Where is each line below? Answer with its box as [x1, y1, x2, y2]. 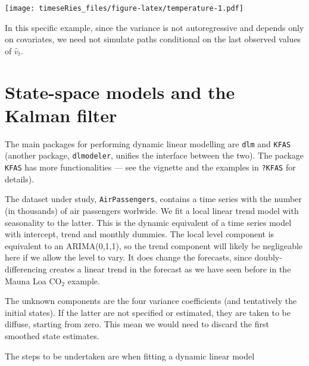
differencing [5, 262, 47, 275]
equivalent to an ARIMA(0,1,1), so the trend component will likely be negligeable [5, 239, 303, 252]
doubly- [254, 251, 282, 263]
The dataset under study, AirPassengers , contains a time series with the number [5, 193, 302, 205]
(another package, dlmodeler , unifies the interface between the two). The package [5, 149, 304, 162]
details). [5, 172, 35, 185]
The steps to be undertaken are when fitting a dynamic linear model [5, 349, 255, 362]
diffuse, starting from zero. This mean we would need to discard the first [5, 318, 269, 330]
